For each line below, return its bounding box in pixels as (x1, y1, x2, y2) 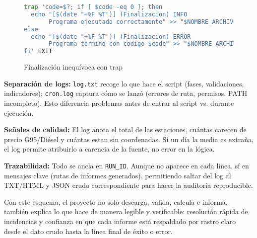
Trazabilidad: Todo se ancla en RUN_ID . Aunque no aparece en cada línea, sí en (4, 160, 249, 170)
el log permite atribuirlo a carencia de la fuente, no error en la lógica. (4, 144, 215, 154)
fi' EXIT (24, 48, 53, 55)
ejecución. (4, 107, 34, 118)
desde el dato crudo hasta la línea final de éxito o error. (4, 226, 173, 236)
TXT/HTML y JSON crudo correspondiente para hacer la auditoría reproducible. (4, 180, 253, 190)
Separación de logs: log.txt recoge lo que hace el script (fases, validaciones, (4, 78, 244, 88)
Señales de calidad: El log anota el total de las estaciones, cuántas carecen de (4, 124, 247, 135)
